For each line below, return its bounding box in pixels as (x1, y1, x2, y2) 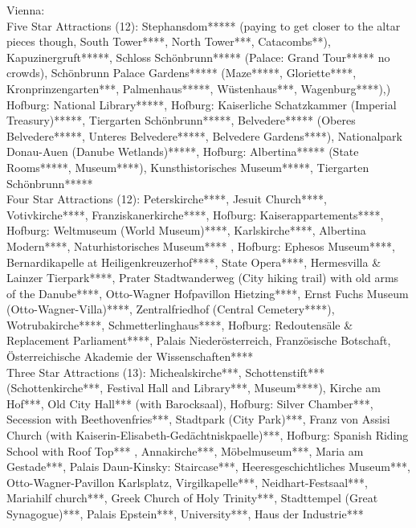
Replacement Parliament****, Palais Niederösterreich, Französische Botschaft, (6, 332, 391, 349)
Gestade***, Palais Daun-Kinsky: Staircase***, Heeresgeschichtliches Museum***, (6, 458, 410, 475)
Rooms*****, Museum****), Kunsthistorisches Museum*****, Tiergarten (6, 158, 369, 175)
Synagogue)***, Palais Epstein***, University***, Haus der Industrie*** (6, 505, 364, 522)
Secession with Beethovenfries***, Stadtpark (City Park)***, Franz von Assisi (6, 411, 390, 428)
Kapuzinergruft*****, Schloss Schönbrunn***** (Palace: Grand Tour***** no (6, 48, 390, 65)
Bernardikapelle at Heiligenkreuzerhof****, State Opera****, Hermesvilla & (6, 253, 381, 270)
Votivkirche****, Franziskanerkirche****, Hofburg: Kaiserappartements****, (6, 206, 384, 223)
